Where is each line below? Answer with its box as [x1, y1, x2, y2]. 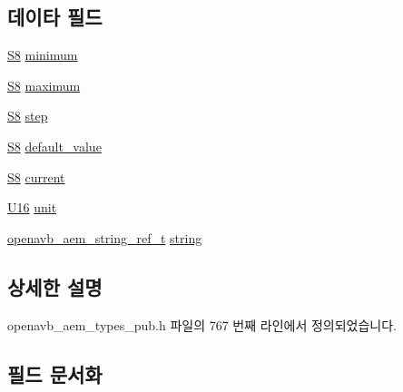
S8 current [7, 167, 65, 186]
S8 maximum [7, 75, 81, 94]
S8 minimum [7, 45, 78, 64]
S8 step [7, 106, 48, 125]
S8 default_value [7, 136, 102, 155]
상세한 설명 [7, 272, 103, 300]
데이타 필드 [7, 3, 103, 31]
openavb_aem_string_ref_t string [7, 228, 202, 247]
